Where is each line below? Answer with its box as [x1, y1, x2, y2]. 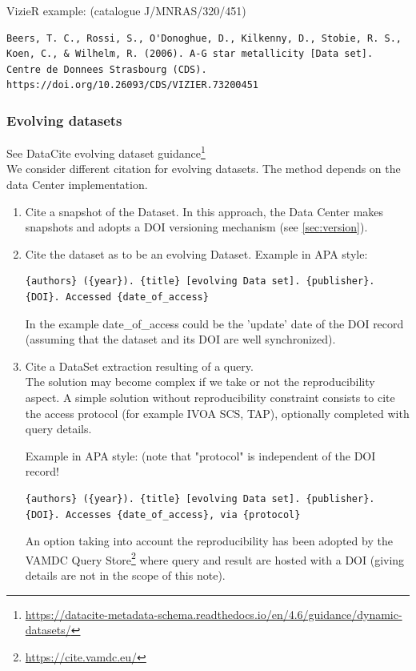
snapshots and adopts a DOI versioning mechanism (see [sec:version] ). [25, 219, 368, 235]
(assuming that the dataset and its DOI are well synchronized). [25, 331, 336, 348]
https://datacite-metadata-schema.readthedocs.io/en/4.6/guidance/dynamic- [25, 605, 402, 622]
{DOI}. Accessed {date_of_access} [25, 291, 209, 303]
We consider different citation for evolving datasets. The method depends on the [6, 160, 401, 177]
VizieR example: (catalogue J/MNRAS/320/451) [6, 2, 246, 18]
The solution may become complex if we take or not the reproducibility [25, 373, 375, 390]
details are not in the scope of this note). [25, 566, 226, 583]
